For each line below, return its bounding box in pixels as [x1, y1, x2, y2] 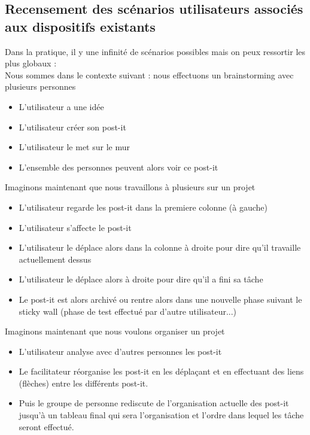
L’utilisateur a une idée [19, 100, 104, 112]
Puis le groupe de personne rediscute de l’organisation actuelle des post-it [19, 397, 289, 409]
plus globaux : [5, 57, 57, 69]
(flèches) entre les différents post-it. [19, 376, 148, 389]
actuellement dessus [19, 253, 92, 265]
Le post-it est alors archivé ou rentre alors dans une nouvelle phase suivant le [19, 293, 302, 305]
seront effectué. [19, 420, 74, 433]
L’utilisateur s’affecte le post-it [19, 221, 132, 233]
